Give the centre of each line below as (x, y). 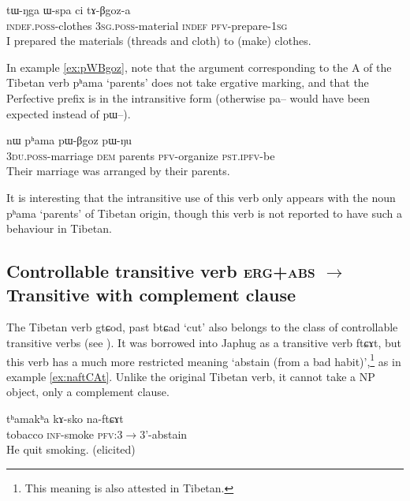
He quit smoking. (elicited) (71, 449)
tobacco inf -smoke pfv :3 (65, 434)
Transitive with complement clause (151, 294)
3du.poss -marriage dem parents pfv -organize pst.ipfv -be (141, 155)
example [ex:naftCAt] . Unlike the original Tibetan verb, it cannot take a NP (191, 376)
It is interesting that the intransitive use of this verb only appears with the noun (201, 197)
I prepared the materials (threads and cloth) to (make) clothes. (159, 41)
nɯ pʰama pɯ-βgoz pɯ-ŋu (69, 140)
